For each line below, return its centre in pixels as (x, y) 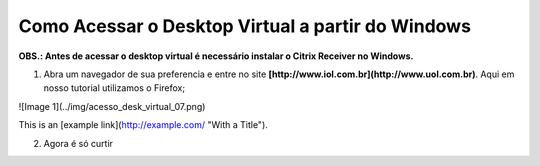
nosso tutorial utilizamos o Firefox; (114, 88)
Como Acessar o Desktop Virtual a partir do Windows (245, 26)
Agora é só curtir (78, 143)
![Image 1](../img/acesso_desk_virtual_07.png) (112, 106)
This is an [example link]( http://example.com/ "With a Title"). (143, 125)
